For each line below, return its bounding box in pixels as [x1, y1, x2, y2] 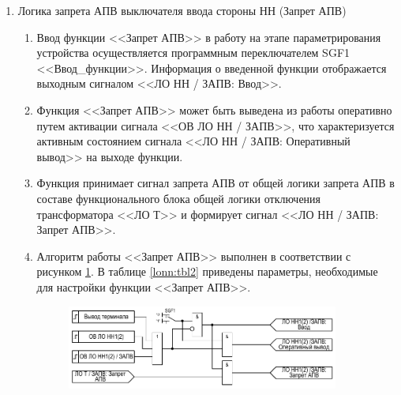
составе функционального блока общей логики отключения [36, 190, 321, 206]
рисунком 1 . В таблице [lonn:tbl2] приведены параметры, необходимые [36, 263, 378, 280]
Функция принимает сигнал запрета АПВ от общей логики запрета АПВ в [36, 175, 395, 191]
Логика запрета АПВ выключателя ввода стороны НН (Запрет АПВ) [17, 2, 347, 18]
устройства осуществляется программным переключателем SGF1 [36, 44, 350, 61]
